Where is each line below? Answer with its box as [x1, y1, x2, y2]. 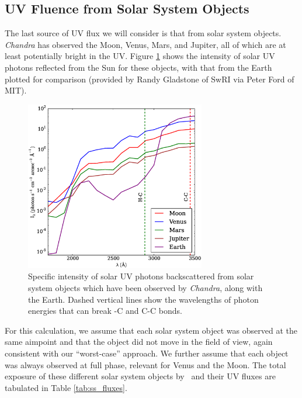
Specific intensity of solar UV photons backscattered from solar [28, 270, 254, 282]
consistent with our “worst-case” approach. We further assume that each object [5, 347, 289, 359]
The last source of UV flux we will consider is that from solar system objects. [5, 27, 282, 39]
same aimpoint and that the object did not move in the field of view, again [5, 335, 273, 348]
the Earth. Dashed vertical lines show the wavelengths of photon [28, 293, 259, 305]
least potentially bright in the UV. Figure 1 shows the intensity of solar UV [5, 50, 275, 62]
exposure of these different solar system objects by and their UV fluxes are [5, 370, 276, 382]
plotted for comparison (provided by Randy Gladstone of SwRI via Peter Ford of [5, 72, 294, 85]
